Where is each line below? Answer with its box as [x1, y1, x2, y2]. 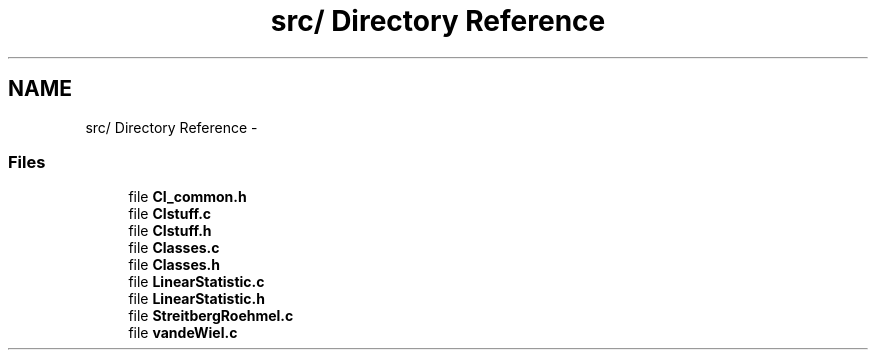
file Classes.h [128, 256, 220, 274]
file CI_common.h [128, 188, 247, 206]
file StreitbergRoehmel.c [128, 307, 294, 325]
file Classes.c [128, 239, 220, 257]
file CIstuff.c [128, 205, 212, 223]
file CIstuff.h [128, 222, 212, 240]
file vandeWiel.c [128, 324, 238, 342]
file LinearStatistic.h [128, 290, 265, 308]
